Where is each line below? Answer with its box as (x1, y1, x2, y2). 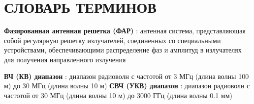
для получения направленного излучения (4, 54, 126, 64)
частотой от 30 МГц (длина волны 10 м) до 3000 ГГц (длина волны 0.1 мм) (4, 90, 232, 100)
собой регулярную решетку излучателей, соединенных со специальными (4, 35, 221, 45)
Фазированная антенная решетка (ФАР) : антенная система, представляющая (4, 26, 246, 36)
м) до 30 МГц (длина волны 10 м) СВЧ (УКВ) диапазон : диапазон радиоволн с (4, 80, 250, 91)
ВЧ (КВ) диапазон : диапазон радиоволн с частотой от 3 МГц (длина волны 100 (4, 71, 249, 81)
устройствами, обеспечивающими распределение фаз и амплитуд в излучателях (4, 45, 242, 55)
